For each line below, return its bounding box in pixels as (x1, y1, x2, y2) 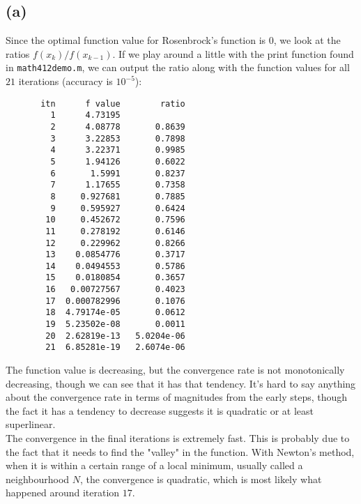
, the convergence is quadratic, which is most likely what (80, 471, 322, 486)
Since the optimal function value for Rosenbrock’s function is (6, 33, 266, 47)
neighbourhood (6, 471, 70, 486)
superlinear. (6, 417, 56, 432)
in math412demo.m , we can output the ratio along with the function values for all (6, 60, 350, 75)
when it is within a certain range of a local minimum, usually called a (6, 458, 303, 473)
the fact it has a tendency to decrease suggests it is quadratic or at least (6, 403, 314, 418)
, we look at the (273, 33, 341, 47)
